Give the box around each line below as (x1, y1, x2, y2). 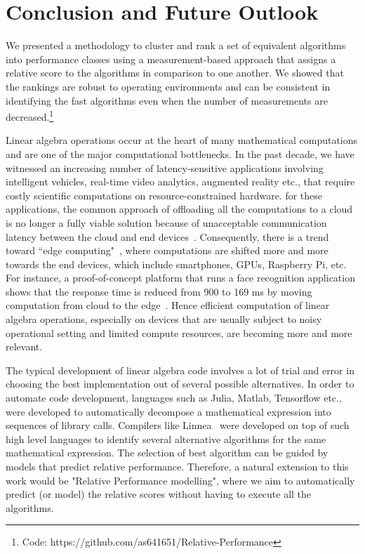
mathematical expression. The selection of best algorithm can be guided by (6, 445, 328, 460)
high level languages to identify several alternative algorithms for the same (6, 431, 326, 446)
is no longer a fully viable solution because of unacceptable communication (6, 215, 327, 230)
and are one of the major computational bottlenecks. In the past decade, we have (6, 146, 354, 161)
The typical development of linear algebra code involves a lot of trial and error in (6, 362, 354, 377)
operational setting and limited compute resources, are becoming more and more (6, 325, 352, 340)
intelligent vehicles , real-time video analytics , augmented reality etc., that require (6, 174, 355, 189)
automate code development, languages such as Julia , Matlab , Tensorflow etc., (6, 390, 342, 405)
